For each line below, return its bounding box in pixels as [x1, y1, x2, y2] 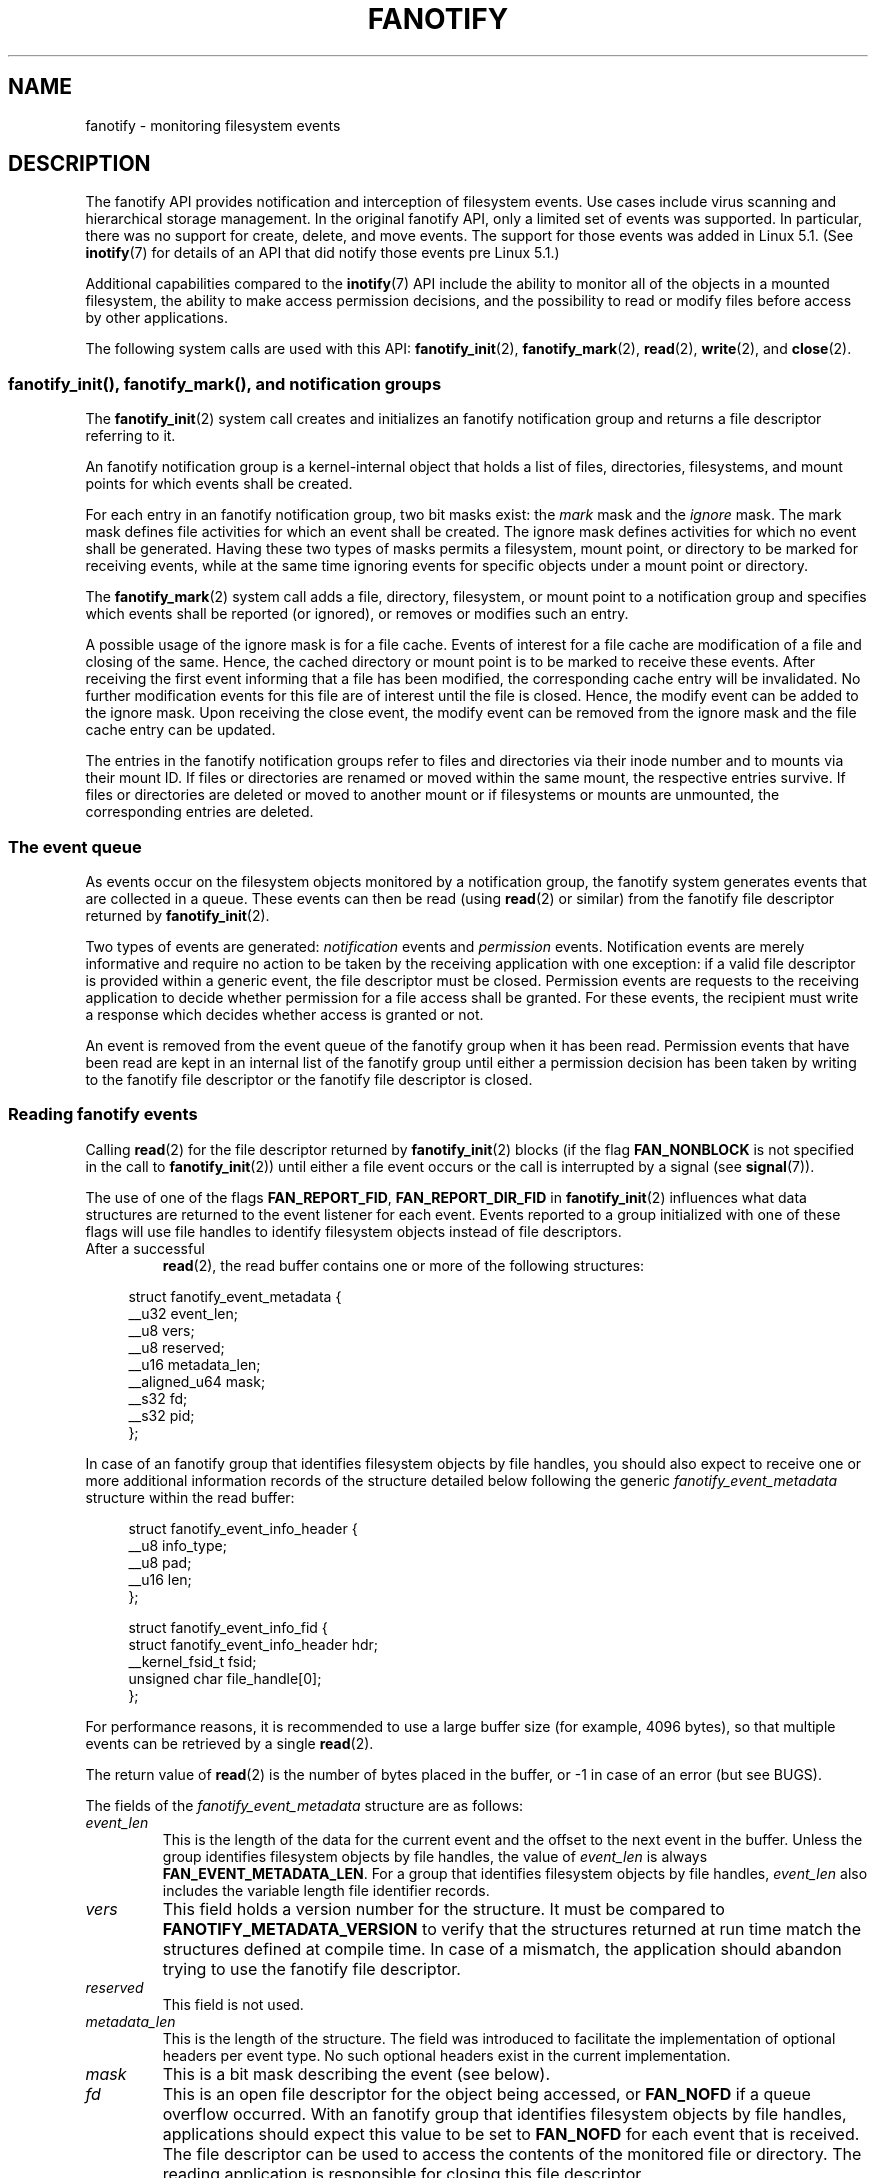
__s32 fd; [128, 1389, 188, 1407]
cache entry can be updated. [85, 721, 276, 739]
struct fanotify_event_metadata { [128, 1287, 342, 1305]
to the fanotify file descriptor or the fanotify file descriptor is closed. [85, 1070, 533, 1088]
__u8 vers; [128, 1321, 195, 1339]
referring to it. [85, 427, 176, 445]
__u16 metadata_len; [128, 1355, 261, 1373]
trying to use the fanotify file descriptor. [162, 1958, 461, 1979]
